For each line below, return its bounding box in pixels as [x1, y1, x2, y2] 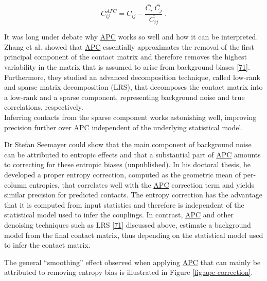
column [4, 179, 27, 190]
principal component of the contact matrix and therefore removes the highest [4, 51, 247, 62]
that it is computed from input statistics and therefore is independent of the [4, 199, 244, 210]
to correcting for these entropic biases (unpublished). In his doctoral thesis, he [4, 159, 251, 170]
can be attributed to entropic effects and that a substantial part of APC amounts [4, 149, 261, 159]
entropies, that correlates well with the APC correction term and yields [29, 179, 254, 190]
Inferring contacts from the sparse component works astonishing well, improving [4, 111, 257, 122]
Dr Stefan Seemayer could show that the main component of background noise [4, 139, 252, 150]
